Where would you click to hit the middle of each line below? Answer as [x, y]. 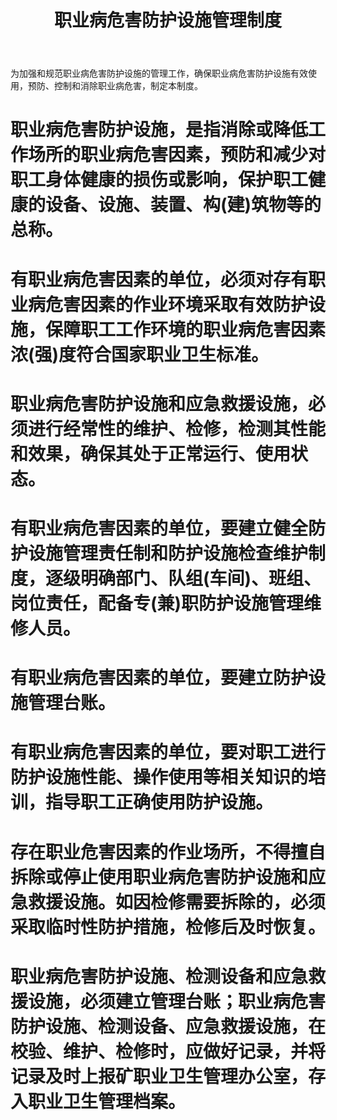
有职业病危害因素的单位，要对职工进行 [168, 752]
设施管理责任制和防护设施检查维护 [168, 553]
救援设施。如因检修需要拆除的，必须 [177, 902]
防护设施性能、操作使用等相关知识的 [159, 777]
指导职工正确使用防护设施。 [159, 802]
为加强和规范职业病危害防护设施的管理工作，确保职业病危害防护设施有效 [159, 73]
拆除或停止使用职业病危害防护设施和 [159, 877]
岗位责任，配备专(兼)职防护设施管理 [157, 603]
